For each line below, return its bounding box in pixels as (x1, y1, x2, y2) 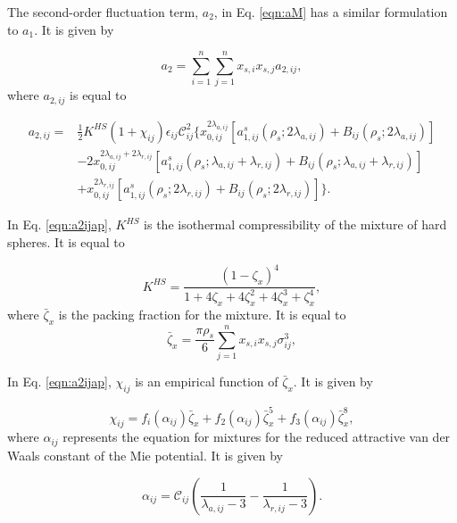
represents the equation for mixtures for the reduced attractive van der (62, 428, 451, 446)
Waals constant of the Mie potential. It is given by (7, 445, 284, 464)
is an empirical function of (135, 372, 278, 391)
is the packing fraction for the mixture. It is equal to (58, 305, 346, 324)
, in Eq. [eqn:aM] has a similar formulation (213, 3, 448, 21)
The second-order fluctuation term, (7, 3, 199, 21)
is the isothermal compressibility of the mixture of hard (144, 215, 447, 234)
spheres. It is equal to (7, 232, 125, 251)
